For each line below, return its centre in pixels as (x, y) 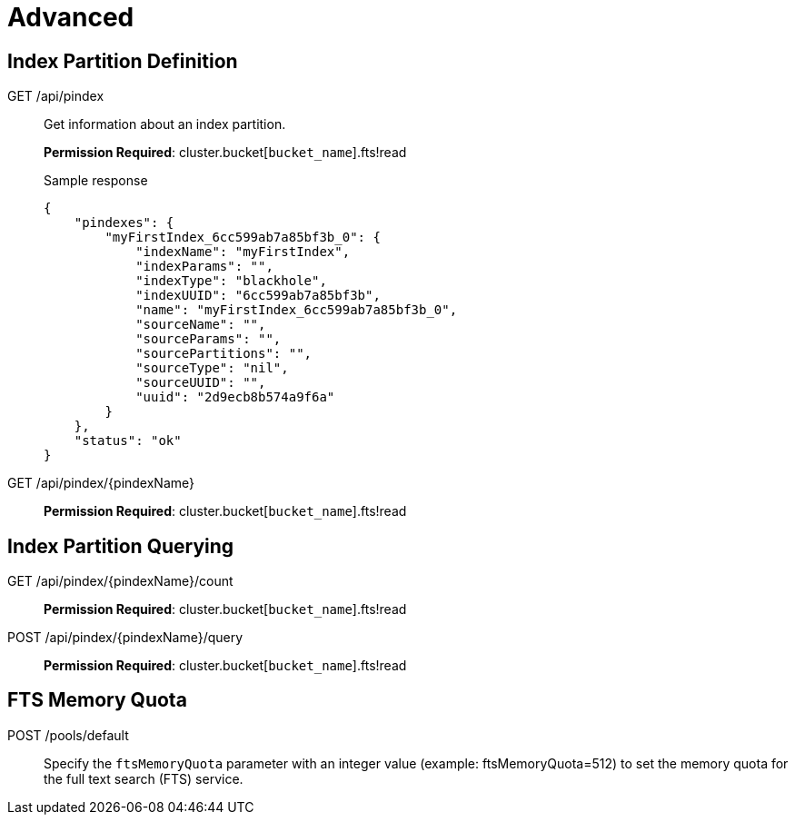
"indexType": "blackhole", (231, 281)
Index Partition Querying (121, 546)
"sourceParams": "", (209, 339)
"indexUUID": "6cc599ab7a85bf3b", (258, 296)
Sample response (96, 181)
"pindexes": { (124, 223)
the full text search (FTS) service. (144, 778)
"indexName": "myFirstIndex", (243, 252)
